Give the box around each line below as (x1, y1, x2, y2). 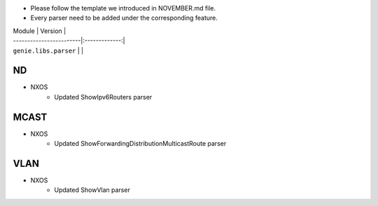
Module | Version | (13, 27, 66, 35)
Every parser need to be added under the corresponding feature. (30, 14, 218, 22)
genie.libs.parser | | (13, 46, 84, 55)
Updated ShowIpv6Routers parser (54, 92, 153, 101)
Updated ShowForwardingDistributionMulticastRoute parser (54, 139, 227, 148)
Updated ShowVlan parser (54, 186, 131, 194)
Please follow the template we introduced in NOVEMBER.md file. (30, 4, 216, 12)
